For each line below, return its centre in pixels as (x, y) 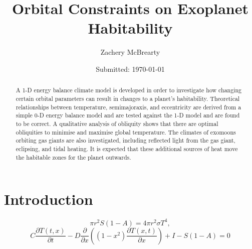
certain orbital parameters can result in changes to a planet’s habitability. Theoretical (128, 98)
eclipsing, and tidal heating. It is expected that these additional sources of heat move (127, 148)
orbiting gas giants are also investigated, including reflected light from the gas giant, (125, 140)
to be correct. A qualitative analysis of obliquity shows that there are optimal (117, 123)
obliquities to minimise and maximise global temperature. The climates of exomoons (126, 132)
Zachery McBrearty (130, 52)
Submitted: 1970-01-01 (130, 69)
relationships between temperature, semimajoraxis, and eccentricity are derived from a (129, 107)
